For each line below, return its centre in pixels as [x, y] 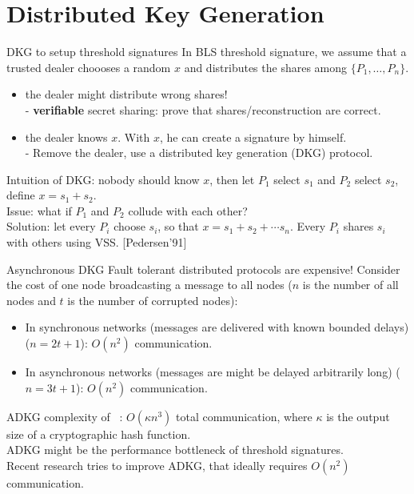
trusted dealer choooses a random [89, 67]
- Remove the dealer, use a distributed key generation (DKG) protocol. [199, 153]
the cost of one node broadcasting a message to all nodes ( [149, 285]
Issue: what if [39, 210]
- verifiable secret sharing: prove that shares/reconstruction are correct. [203, 109]
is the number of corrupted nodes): [153, 300]
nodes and [31, 300]
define [21, 195]
